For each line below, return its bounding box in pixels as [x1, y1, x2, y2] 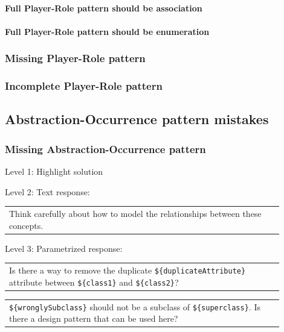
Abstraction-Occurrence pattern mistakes [5, 110, 269, 128]
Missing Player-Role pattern [5, 51, 146, 66]
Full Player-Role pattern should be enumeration [5, 25, 210, 37]
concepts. [9, 219, 44, 231]
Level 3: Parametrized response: [5, 242, 123, 254]
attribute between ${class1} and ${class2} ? [9, 275, 179, 288]
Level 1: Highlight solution [5, 165, 103, 178]
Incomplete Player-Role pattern [5, 78, 163, 93]
